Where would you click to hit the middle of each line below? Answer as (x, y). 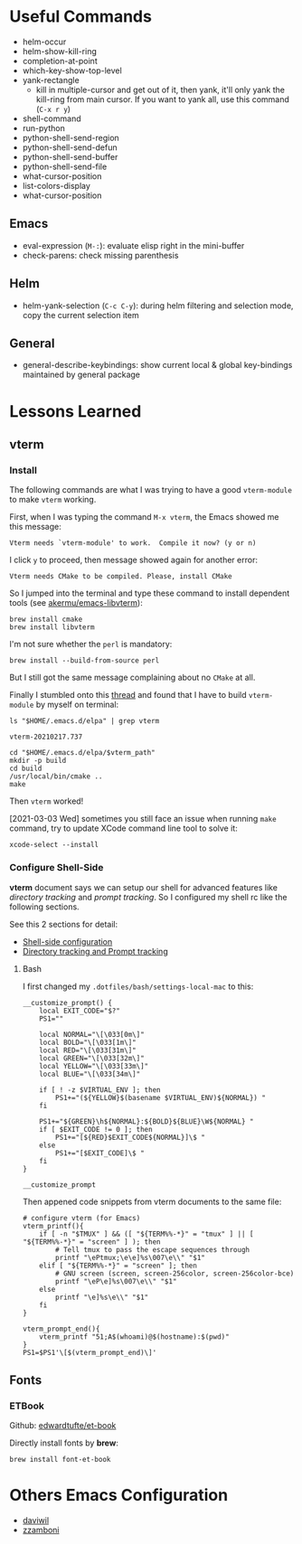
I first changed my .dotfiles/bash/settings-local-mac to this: (138, 986)
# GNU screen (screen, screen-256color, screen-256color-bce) (175, 1273)
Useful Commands (80, 17)
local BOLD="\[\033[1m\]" (88, 1042)
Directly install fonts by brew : (64, 1443)
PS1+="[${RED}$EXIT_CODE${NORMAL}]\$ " (130, 1137)
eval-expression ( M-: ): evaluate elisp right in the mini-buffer (133, 245)
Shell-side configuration (67, 941)
